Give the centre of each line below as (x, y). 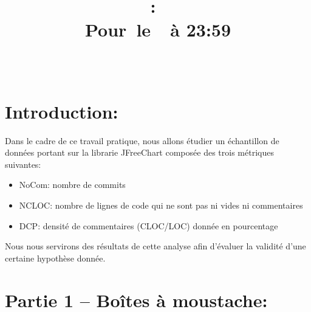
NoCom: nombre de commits (72, 185)
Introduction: (62, 111)
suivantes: (23, 164)
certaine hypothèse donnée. (55, 258)
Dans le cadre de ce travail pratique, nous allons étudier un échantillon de (142, 140)
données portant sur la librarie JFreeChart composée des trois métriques (139, 152)
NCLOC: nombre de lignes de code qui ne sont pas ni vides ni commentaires (161, 205)
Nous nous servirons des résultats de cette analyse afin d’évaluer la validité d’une (155, 246)
